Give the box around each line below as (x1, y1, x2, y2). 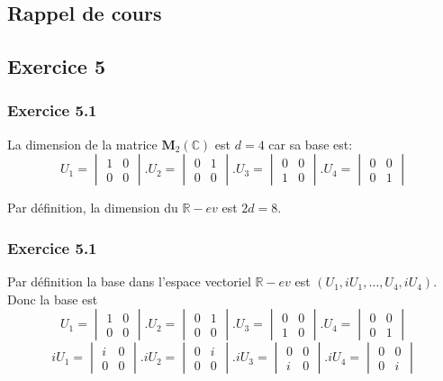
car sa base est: (268, 134, 353, 153)
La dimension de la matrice (7, 134, 158, 153)
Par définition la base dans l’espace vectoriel (7, 272, 251, 291)
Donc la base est (7, 289, 98, 308)
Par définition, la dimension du (7, 198, 178, 217)
